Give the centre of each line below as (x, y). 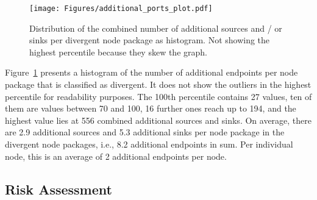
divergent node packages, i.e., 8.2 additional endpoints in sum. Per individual (149, 144)
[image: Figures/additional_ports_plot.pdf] (121, 9)
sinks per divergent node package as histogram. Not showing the (150, 40)
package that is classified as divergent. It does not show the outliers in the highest (158, 84)
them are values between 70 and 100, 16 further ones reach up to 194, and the (151, 108)
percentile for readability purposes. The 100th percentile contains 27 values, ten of (158, 96)
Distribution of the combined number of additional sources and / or (156, 28)
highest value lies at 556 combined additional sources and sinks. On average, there (158, 120)
